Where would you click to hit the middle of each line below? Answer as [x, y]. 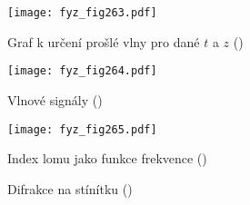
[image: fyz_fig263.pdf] [82, 13]
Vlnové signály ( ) [55, 99]
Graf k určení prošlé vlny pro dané [104, 41]
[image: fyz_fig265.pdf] [82, 129]
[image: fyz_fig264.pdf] [82, 71]
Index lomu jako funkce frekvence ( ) [107, 158]
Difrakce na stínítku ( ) [70, 188]
